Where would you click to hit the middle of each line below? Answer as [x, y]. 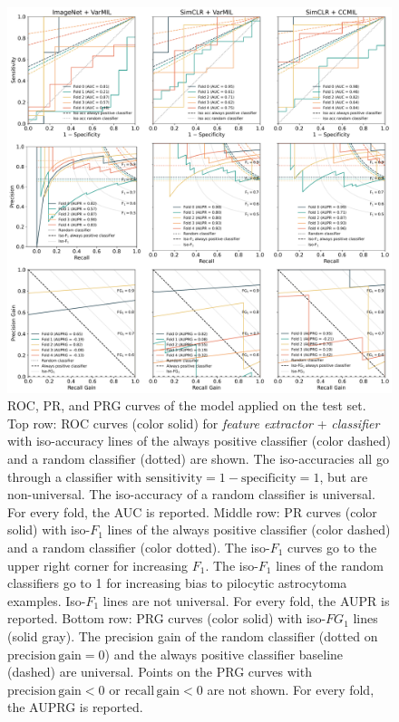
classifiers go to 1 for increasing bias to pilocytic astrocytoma [177, 583]
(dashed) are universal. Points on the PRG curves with [160, 672]
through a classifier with [75, 476]
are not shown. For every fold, [291, 689]
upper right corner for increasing [98, 565]
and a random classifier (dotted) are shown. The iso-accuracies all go [198, 459]
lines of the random [330, 565]
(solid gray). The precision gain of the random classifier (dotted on [193, 635]
